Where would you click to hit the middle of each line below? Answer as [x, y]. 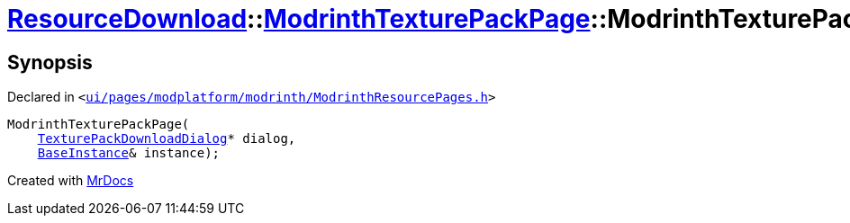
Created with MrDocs [71, 181]
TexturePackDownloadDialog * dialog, [167, 139]
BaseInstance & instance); [129, 153]
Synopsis [50, 62]
